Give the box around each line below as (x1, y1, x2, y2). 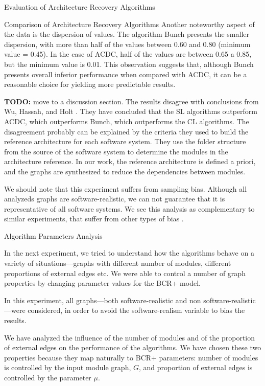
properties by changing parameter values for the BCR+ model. (4, 278, 201, 288)
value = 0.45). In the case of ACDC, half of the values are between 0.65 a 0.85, (4, 49, 252, 59)
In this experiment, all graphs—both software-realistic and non (4, 294, 201, 305)
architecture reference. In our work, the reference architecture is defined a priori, (4, 156, 256, 167)
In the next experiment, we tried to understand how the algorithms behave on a (4, 247, 254, 258)
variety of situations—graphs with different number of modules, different (4, 258, 231, 268)
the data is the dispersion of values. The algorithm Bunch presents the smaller (4, 29, 249, 39)
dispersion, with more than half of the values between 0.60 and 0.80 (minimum (4, 38, 251, 49)
